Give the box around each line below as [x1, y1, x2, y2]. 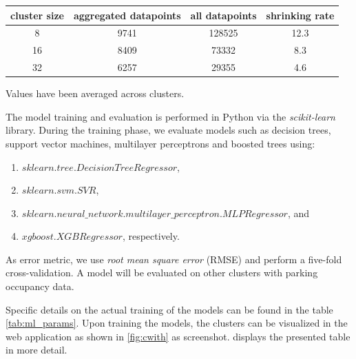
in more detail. [6, 342, 67, 357]
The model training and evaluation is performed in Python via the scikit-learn [6, 109, 335, 123]
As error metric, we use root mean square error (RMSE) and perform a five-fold [6, 252, 342, 266]
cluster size [10, 8, 64, 22]
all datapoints [190, 8, 257, 22]
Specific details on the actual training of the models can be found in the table [6, 302, 333, 316]
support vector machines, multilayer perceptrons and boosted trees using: [6, 136, 315, 150]
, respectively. [122, 229, 180, 243]
